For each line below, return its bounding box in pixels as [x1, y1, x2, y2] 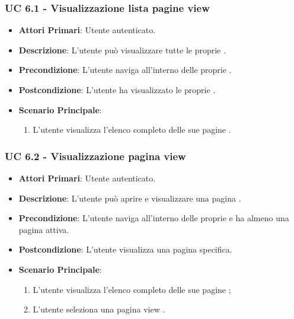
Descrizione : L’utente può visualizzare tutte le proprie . [18, 43, 226, 56]
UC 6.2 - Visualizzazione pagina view [5, 148, 186, 163]
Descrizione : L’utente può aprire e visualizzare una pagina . [18, 192, 241, 204]
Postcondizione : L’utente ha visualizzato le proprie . [18, 84, 216, 95]
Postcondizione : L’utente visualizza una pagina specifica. [18, 243, 232, 256]
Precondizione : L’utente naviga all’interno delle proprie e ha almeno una [18, 212, 289, 224]
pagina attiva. [18, 223, 69, 235]
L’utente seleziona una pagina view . [33, 303, 165, 315]
